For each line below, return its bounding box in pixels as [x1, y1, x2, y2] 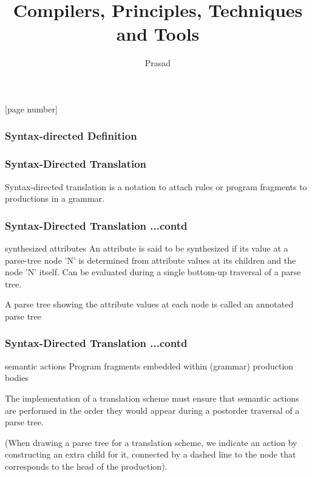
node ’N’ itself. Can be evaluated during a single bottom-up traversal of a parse [5, 266, 301, 278]
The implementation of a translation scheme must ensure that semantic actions [5, 391, 299, 404]
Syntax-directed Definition [5, 128, 137, 143]
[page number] [5, 102, 58, 115]
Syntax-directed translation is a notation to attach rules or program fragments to [5, 180, 307, 193]
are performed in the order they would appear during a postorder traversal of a [5, 403, 300, 416]
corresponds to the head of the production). [5, 459, 168, 472]
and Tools [116, 21, 200, 46]
